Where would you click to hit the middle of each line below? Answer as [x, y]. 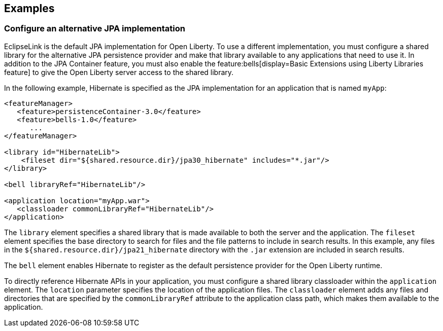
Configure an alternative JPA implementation [95, 29]
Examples [29, 8]
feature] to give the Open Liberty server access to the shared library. [119, 72]
